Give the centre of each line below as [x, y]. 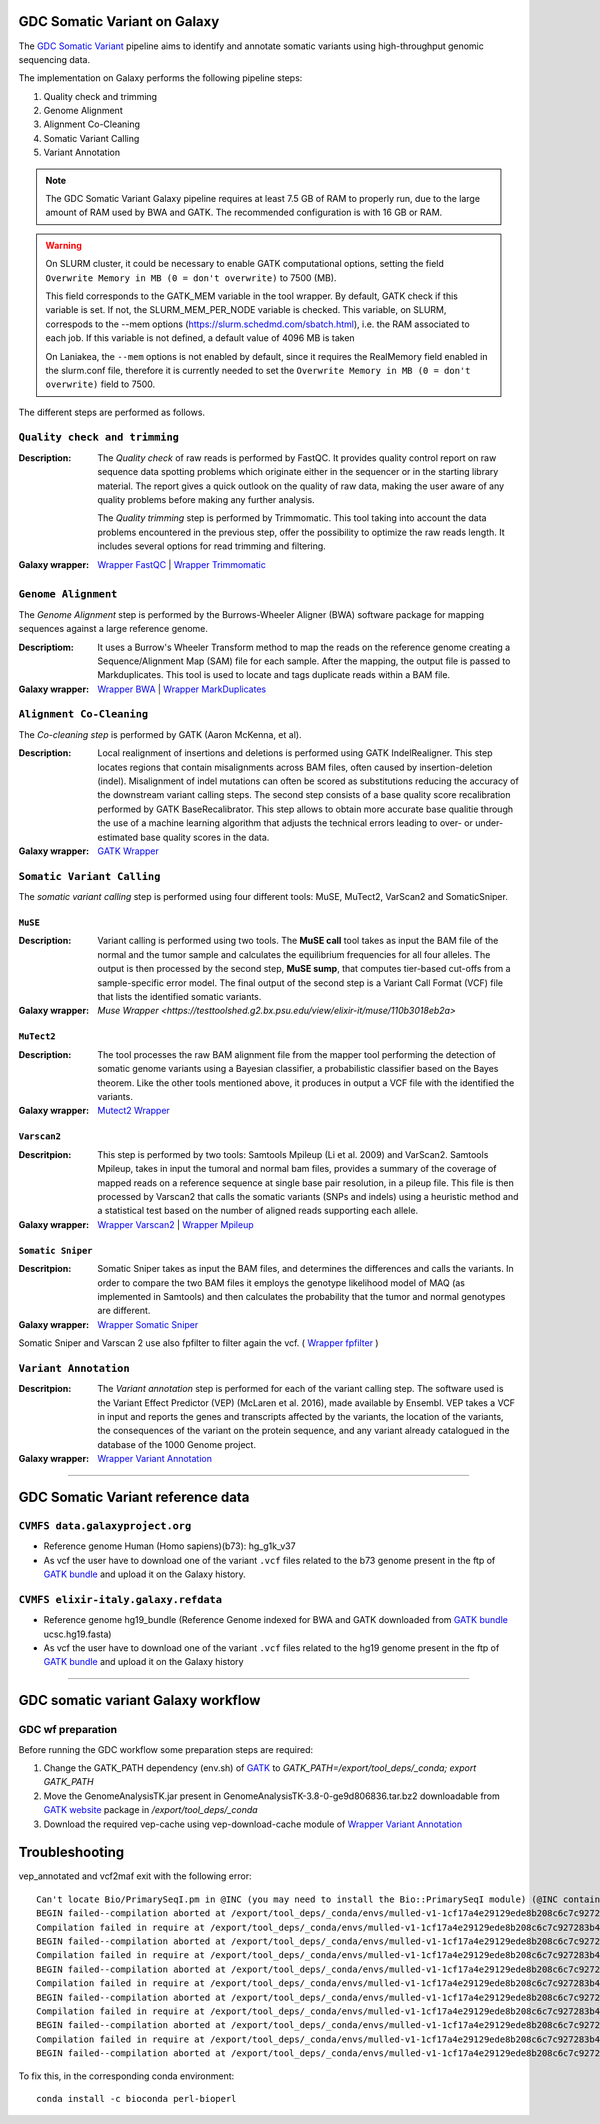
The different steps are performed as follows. [111, 412]
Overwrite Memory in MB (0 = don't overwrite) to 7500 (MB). [191, 277]
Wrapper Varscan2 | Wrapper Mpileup [175, 1224]
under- [489, 823]
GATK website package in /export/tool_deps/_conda [151, 1810]
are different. [124, 1311]
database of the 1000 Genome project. [177, 1444]
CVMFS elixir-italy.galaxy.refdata [120, 1599]
